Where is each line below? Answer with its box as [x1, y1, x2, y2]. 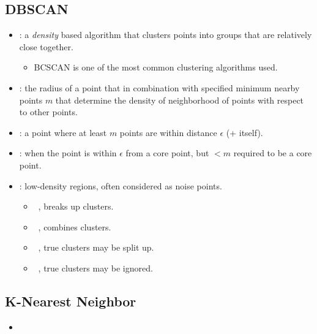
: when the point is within [19, 146, 117, 159]
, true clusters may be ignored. [38, 261, 153, 274]
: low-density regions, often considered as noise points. [19, 179, 222, 192]
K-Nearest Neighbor [5, 291, 136, 310]
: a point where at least [19, 126, 107, 139]
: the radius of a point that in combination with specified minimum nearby [19, 81, 300, 94]
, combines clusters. [38, 220, 111, 233]
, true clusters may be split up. [38, 241, 154, 254]
